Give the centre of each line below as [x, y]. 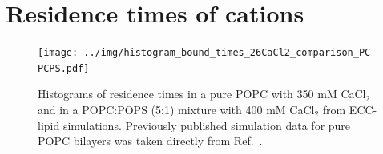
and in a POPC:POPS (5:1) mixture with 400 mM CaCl [176, 110]
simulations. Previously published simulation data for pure [207, 125]
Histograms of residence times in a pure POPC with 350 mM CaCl [202, 94]
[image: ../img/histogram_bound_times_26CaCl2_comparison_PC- [207, 53]
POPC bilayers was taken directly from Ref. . [150, 141]
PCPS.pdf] [64, 68]
